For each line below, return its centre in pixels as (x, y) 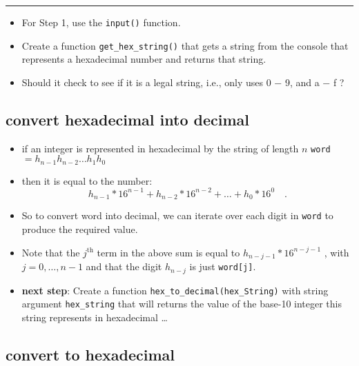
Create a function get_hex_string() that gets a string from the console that (185, 45)
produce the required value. (80, 229)
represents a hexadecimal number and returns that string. (144, 59)
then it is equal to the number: (87, 180)
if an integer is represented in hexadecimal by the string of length (160, 148)
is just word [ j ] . (223, 266)
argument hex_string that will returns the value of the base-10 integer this (182, 304)
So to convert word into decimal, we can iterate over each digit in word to (177, 215)
